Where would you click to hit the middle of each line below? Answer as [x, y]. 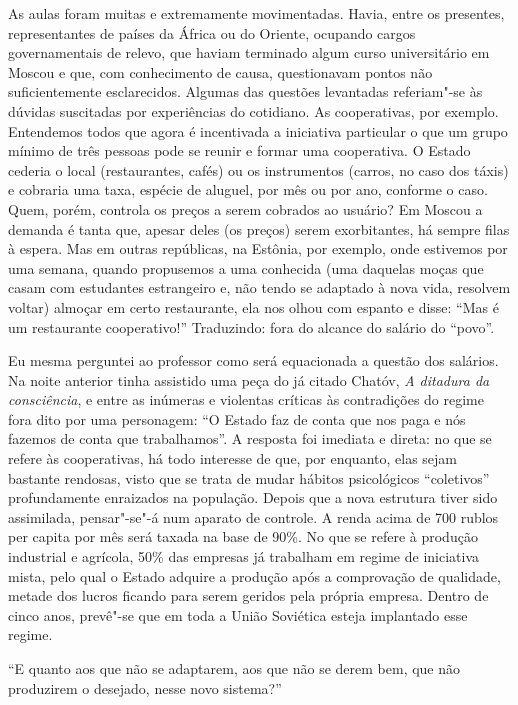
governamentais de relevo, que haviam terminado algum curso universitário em [249, 52]
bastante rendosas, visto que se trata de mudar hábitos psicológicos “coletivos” [249, 477]
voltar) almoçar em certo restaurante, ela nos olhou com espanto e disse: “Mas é [253, 306]
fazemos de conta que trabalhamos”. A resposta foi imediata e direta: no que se [250, 438]
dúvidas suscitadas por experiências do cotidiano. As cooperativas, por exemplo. [253, 110]
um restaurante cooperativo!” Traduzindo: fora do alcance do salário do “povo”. [251, 326]
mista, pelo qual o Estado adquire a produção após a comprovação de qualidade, [254, 575]
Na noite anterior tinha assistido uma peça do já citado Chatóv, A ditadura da [249, 379]
